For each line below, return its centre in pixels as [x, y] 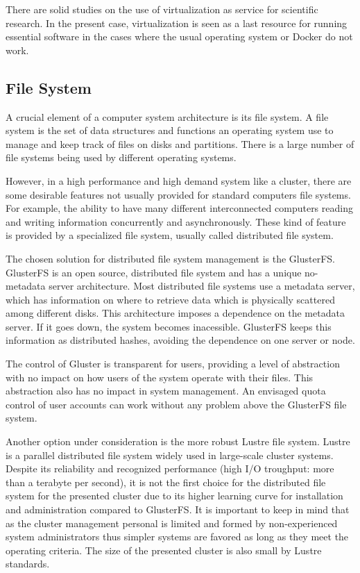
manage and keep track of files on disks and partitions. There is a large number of [180, 143]
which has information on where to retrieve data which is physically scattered [170, 299]
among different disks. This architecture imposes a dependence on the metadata [175, 313]
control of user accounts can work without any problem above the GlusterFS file [176, 404]
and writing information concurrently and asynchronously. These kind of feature [176, 221]
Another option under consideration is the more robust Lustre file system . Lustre [178, 441]
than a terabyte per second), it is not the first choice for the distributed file [166, 482]
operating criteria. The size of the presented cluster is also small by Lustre [164, 550]
